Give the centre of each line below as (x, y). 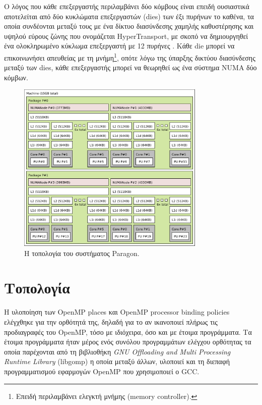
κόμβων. (16, 77)
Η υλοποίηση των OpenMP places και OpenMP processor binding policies (117, 312)
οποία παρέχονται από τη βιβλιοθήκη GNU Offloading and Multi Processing (117, 351)
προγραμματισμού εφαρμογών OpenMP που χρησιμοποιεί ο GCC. (102, 371)
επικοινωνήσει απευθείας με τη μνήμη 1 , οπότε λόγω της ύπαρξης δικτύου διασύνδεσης (130, 57)
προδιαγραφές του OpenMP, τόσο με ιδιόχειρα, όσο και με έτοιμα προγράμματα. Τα (128, 332)
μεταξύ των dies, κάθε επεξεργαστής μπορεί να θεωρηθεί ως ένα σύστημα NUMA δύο (130, 67)
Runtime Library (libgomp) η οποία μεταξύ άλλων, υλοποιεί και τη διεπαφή (117, 361)
